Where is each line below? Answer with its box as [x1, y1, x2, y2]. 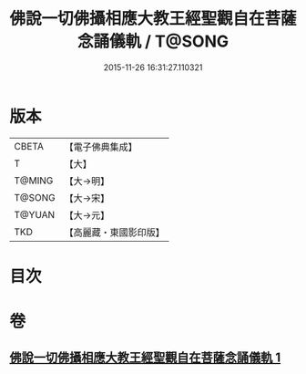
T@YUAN [14, 208, 56, 221]
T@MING [14, 174, 54, 187]
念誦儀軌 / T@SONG [76, 31, 229, 52]
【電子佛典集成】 [64, 140, 138, 153]
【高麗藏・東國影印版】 [64, 225, 166, 238]
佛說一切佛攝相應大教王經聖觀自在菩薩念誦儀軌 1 [9, 350, 281, 366]
